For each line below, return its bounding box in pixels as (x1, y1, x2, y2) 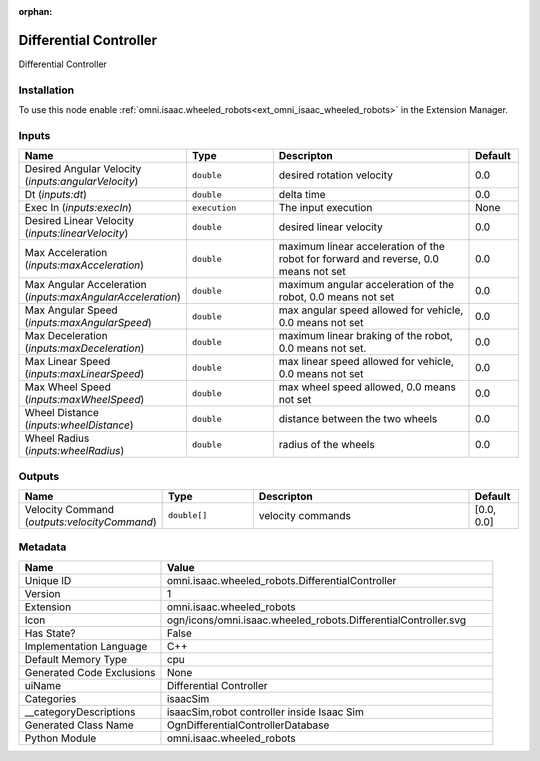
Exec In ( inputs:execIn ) (24, 201, 132, 215)
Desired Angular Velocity (24, 162, 142, 176)
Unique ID (24, 573, 72, 587)
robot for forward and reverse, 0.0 (278, 252, 440, 266)
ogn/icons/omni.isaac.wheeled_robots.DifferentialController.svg (166, 613, 467, 627)
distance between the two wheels (278, 412, 438, 426)
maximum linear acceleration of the (278, 240, 445, 254)
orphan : (18, 6, 53, 17)
